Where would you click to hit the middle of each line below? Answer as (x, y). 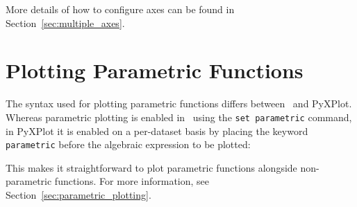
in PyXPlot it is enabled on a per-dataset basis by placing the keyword (157, 130)
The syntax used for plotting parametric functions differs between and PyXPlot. (179, 103)
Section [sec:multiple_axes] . (65, 22)
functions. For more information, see (132, 181)
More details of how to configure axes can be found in (120, 9)
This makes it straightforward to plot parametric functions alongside (151, 167)
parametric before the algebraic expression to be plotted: (128, 144)
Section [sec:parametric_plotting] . (78, 195)
